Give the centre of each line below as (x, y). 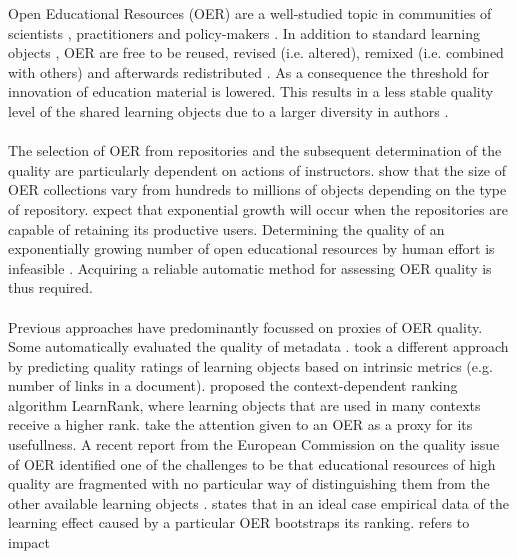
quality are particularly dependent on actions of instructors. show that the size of (257, 169)
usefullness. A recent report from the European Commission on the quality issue (254, 444)
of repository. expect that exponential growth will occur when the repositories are (258, 208)
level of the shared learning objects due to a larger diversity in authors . (228, 110)
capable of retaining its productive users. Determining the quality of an (226, 228)
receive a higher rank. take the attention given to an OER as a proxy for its (240, 424)
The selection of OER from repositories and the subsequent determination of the (255, 150)
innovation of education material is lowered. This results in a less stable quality (251, 91)
